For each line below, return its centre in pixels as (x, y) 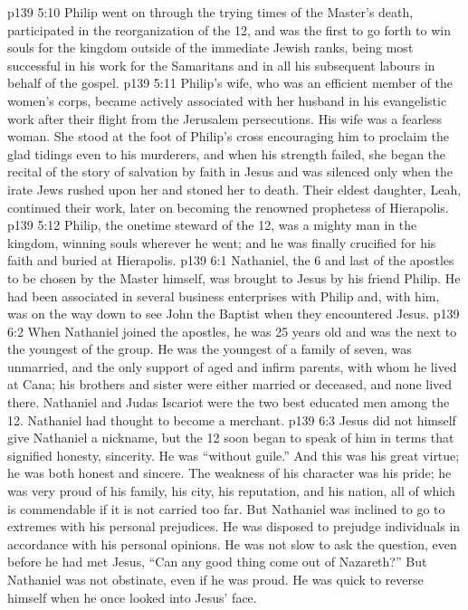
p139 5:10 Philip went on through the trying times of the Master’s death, (210, 12)
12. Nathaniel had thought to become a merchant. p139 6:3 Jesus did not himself (232, 419)
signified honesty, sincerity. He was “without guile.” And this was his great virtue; (234, 455)
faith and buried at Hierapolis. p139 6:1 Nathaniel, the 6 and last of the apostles (231, 260)
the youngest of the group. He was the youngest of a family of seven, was (210, 349)
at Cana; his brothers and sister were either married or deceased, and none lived (230, 384)
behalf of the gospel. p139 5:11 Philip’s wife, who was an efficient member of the (230, 83)
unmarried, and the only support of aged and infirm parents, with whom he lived (232, 366)
